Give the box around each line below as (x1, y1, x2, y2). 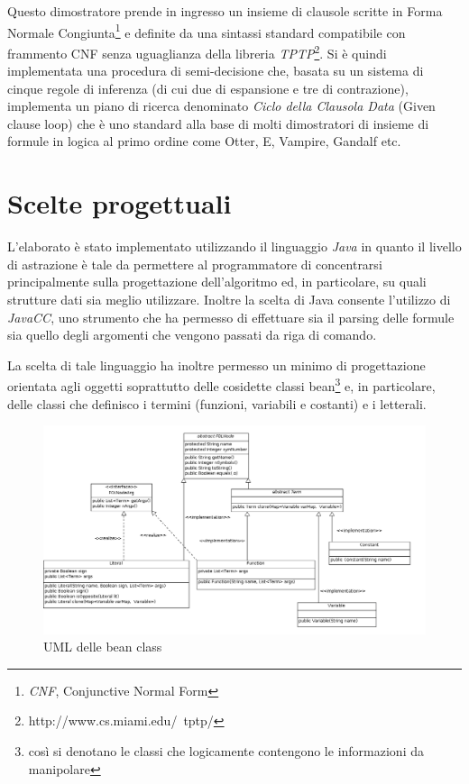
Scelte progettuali (7, 185, 232, 222)
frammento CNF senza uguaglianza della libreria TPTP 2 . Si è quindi (7, 41, 387, 62)
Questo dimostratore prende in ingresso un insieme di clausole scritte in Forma (7, 2, 443, 20)
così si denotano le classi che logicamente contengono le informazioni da (28, 742, 424, 761)
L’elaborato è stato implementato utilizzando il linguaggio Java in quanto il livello (7, 237, 462, 256)
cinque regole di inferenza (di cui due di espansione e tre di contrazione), (7, 78, 409, 97)
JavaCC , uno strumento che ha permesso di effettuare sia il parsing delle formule (7, 307, 455, 326)
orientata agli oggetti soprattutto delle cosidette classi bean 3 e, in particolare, (7, 374, 436, 395)
